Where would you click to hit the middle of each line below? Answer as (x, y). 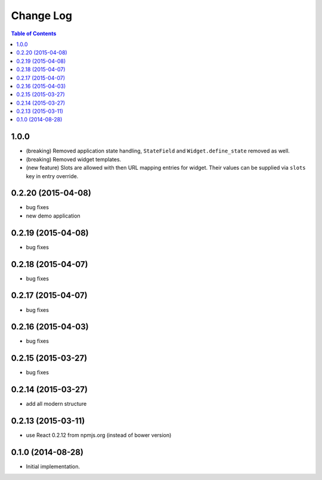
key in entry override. (52, 176)
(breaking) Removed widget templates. (74, 159)
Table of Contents (34, 33)
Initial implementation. (53, 467)
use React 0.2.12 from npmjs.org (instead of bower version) (99, 435)
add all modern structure (56, 404)
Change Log (42, 16)
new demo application (53, 216)
